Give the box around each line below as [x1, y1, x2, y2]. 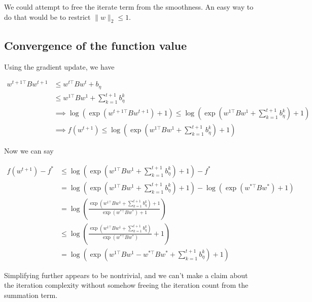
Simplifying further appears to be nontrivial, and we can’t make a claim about [4, 269, 248, 280]
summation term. [4, 290, 58, 300]
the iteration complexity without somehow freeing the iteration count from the [4, 280, 249, 290]
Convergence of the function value [4, 37, 187, 53]
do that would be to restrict [4, 11, 91, 22]
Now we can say [4, 145, 54, 156]
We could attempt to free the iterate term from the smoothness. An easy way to [4, 2, 254, 12]
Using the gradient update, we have [4, 61, 115, 72]
